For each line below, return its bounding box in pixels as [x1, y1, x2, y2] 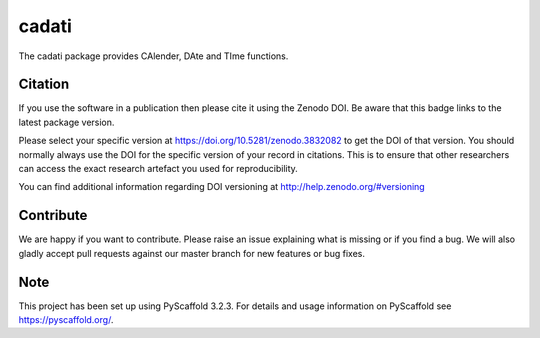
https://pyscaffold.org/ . [18, 314, 114, 325]
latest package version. [18, 116, 115, 128]
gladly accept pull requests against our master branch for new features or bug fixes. [18, 247, 365, 259]
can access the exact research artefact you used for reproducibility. [18, 163, 299, 175]
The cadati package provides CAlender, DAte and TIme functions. [18, 50, 289, 62]
